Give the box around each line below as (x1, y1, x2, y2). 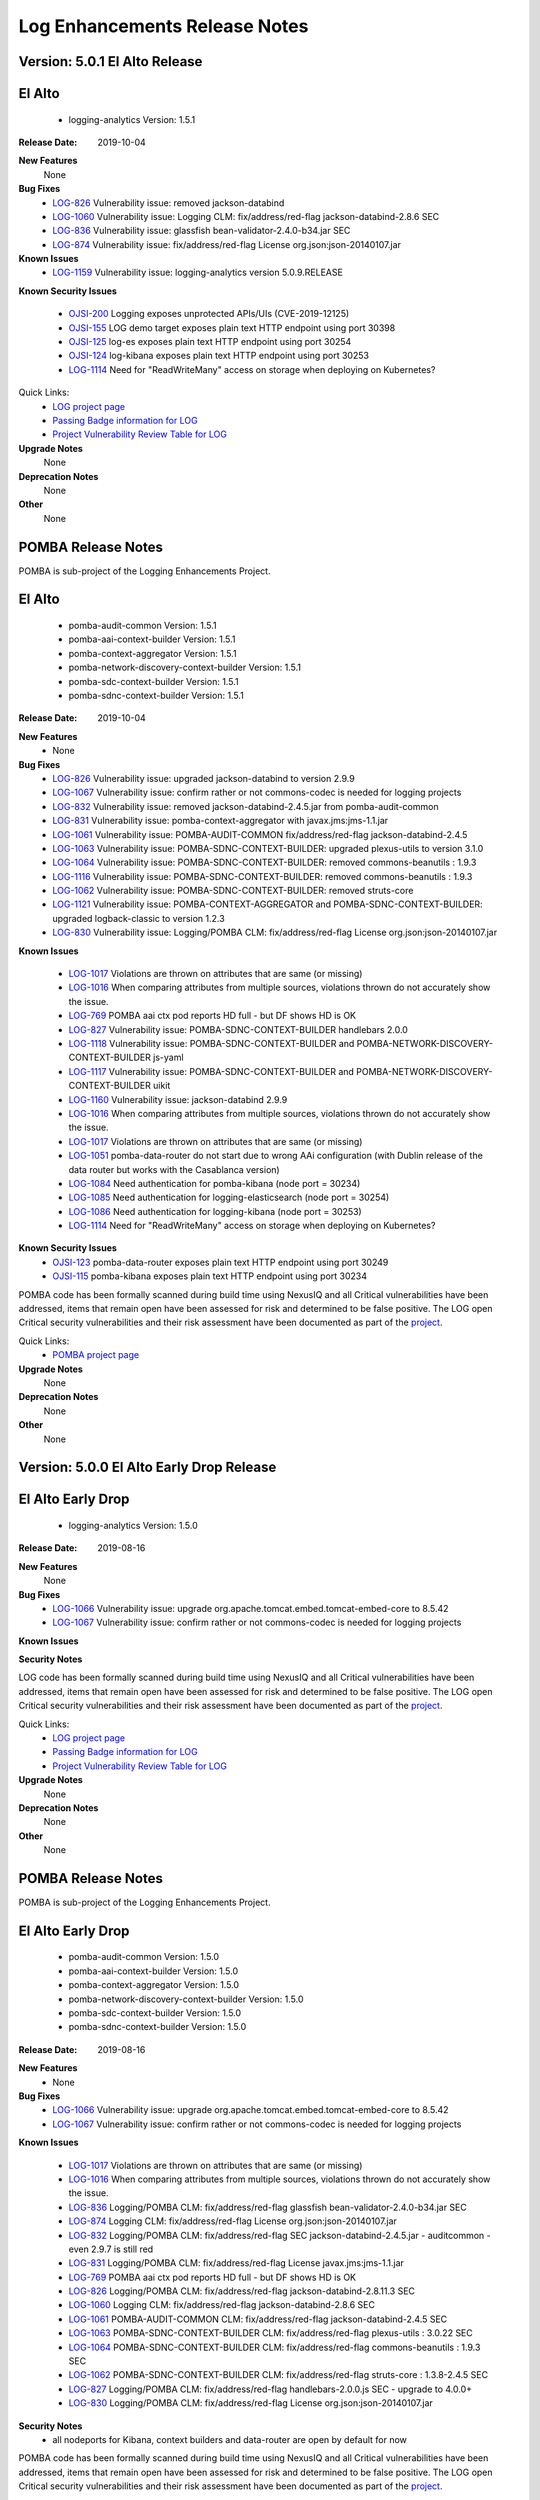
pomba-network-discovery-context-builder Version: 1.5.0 (68, 1993, 304, 2005)
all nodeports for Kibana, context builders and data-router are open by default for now (52, 2433, 407, 2445)
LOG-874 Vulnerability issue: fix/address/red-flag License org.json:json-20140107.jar (52, 238, 402, 250)
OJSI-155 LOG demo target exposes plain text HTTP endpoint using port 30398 (68, 321, 396, 334)
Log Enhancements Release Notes (18, 15, 309, 37)
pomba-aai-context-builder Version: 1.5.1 (68, 633, 236, 645)
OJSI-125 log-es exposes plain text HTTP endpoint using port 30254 (68, 336, 352, 348)
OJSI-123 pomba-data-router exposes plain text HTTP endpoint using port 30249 (52, 1256, 389, 1268)
